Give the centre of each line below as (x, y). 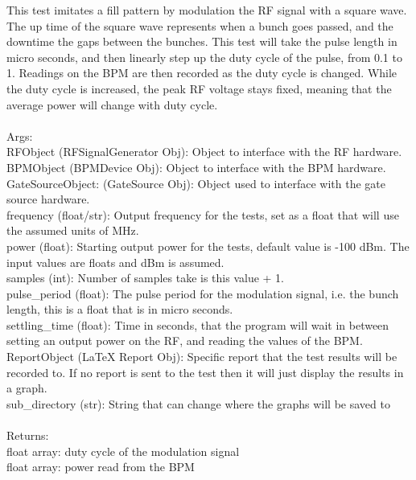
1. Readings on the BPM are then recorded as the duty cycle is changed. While (202, 73)
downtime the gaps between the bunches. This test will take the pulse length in (202, 41)
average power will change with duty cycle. (112, 104)
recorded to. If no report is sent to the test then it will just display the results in (205, 372)
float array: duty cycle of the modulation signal (123, 451)
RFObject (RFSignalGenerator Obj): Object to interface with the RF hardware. (204, 152)
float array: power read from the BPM (101, 467)
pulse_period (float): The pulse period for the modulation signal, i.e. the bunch (203, 293)
